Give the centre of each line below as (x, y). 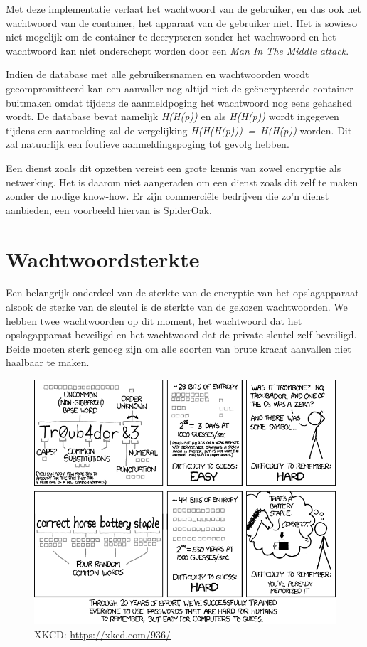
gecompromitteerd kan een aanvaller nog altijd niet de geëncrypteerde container (180, 88)
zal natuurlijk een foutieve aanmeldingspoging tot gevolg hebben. (148, 144)
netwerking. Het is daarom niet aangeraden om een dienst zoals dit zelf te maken (182, 182)
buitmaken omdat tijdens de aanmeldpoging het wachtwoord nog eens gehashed (179, 102)
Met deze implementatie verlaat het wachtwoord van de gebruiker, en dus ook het (183, 9)
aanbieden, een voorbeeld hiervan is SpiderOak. (109, 209)
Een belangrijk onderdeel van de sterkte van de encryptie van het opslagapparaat (182, 293)
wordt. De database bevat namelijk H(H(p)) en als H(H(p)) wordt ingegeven (172, 116)
